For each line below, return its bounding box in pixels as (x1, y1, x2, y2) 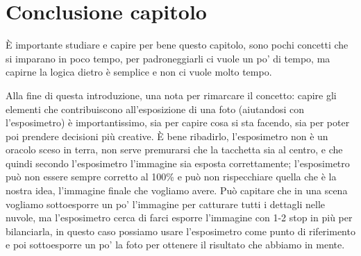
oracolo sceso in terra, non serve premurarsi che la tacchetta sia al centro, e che (6, 142, 343, 157)
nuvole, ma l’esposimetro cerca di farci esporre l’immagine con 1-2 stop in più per (6, 210, 353, 225)
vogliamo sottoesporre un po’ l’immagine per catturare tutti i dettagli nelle (6, 196, 326, 211)
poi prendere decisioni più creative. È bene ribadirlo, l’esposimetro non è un (6, 128, 328, 143)
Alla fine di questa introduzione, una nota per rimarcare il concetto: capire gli (6, 87, 337, 102)
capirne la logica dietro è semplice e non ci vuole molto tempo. (6, 65, 272, 79)
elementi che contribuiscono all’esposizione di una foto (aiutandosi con (6, 101, 305, 116)
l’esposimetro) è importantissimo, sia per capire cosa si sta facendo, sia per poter (6, 115, 350, 130)
